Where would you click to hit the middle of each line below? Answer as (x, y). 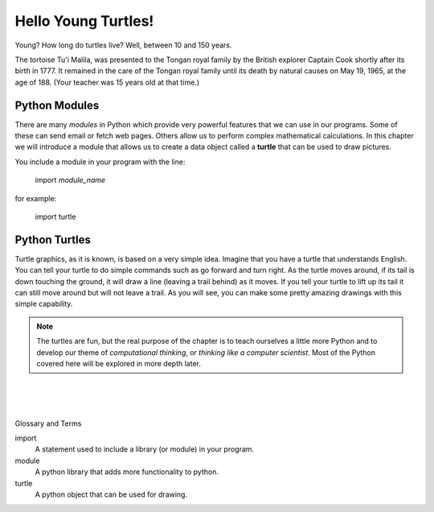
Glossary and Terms (48, 423)
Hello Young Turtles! (84, 21)
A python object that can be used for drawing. (111, 494)
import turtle (55, 217)
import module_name (70, 180)
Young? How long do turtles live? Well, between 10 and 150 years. (123, 45)
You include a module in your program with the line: (100, 162)
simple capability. (44, 304)
